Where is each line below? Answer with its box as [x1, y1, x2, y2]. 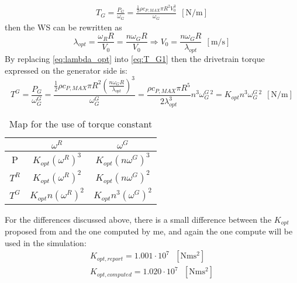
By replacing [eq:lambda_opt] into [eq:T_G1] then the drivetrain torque [5, 53, 265, 64]
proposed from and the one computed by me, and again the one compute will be [5, 225, 293, 237]
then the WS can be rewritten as [5, 20, 122, 33]
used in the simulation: [5, 236, 87, 249]
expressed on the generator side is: [5, 64, 128, 76]
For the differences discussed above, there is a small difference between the [5, 213, 272, 225]
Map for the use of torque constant [9, 116, 153, 130]
